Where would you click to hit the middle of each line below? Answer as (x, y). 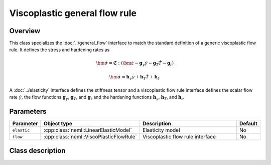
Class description (37, 151)
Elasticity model (161, 130)
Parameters (28, 111)
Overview (25, 31)
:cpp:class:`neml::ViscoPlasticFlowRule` (90, 137)
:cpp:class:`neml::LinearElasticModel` (88, 130)
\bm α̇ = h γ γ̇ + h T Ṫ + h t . (134, 77)
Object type (58, 124)
